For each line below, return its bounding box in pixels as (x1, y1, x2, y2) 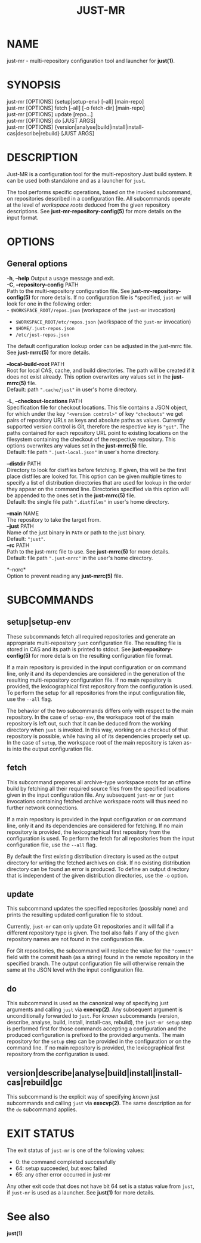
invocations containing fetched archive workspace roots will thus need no (7, 797, 188, 805)
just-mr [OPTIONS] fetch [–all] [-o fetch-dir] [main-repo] (7, 104, 146, 111)
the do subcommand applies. (7, 1106, 78, 1113)
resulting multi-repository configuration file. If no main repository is (7, 676, 172, 684)
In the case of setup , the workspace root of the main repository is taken (7, 739, 183, 746)
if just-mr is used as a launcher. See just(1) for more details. (7, 1189, 155, 1196)
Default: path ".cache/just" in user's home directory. (7, 386, 138, 393)
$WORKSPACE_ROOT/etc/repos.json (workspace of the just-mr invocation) (15, 318, 191, 325)
